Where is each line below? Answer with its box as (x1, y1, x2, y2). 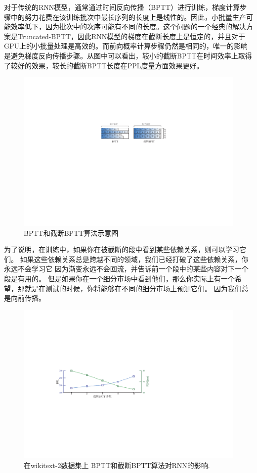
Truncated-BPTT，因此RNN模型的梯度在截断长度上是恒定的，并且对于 (17, 31, 246, 41)
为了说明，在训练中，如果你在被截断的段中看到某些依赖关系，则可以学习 (4, 244, 239, 255)
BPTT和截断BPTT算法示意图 (24, 227, 119, 238)
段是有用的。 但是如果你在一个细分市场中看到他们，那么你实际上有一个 (4, 273, 235, 283)
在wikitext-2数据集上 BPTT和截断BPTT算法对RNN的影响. (24, 460, 210, 471)
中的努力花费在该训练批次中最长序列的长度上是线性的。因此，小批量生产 (10, 11, 246, 22)
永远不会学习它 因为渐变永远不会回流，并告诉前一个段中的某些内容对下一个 (4, 263, 249, 274)
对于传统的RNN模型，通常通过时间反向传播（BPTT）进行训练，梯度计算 (4, 2, 240, 12)
